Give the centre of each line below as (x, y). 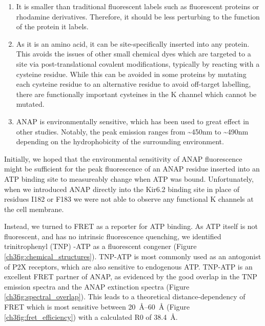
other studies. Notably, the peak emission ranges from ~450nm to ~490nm (132, 131)
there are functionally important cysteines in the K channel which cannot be (136, 94)
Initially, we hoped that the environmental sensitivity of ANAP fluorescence (123, 158)
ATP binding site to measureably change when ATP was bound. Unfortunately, (129, 178)
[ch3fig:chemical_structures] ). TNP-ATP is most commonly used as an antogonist (133, 256)
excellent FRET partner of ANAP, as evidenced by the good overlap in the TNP (131, 276)
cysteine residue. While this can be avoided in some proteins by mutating (131, 74)
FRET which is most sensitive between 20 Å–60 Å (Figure (97, 307)
